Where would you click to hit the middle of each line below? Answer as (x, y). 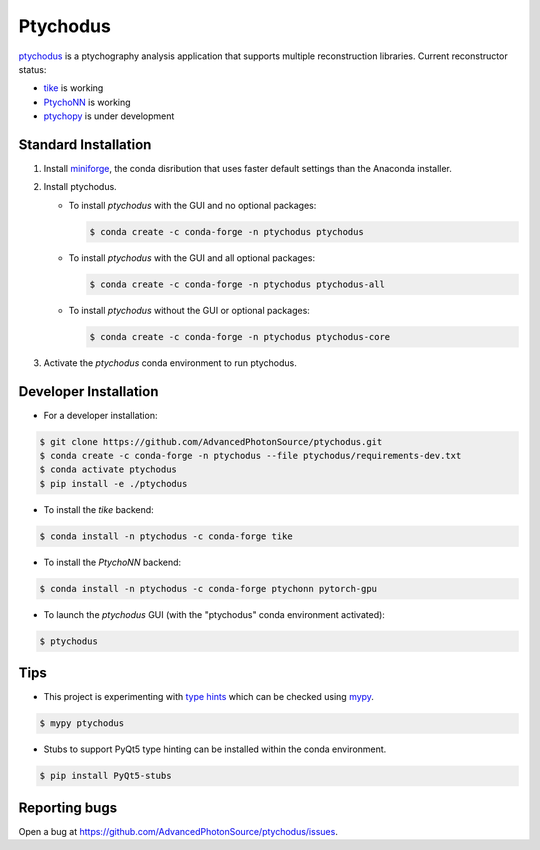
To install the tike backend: (98, 509)
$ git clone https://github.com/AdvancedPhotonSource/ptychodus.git (211, 441)
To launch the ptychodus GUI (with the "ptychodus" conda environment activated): (214, 614)
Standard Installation (85, 144)
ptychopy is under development (109, 116)
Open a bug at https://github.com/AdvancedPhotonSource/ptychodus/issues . (178, 831)
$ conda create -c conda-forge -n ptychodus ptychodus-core (240, 336)
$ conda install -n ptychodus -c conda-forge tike (166, 536)
